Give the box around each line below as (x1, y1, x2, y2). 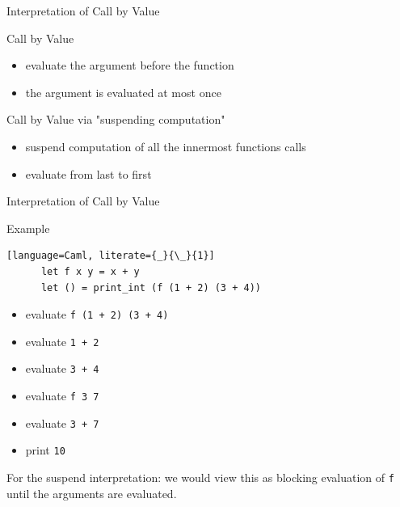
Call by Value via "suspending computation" (6, 111, 225, 128)
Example (6, 219, 50, 236)
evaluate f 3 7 (25, 387, 99, 404)
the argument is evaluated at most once (25, 83, 221, 100)
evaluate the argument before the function (25, 57, 234, 74)
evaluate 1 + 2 (25, 332, 99, 349)
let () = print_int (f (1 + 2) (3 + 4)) (40, 281, 261, 294)
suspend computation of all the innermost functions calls (25, 137, 306, 154)
